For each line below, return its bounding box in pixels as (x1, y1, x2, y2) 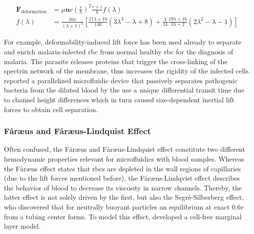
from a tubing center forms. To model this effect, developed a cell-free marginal (4, 211, 242, 221)
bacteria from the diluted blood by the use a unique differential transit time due (4, 85, 245, 95)
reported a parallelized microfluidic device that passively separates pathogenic (4, 75, 237, 85)
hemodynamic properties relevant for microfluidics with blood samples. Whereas (4, 154, 245, 164)
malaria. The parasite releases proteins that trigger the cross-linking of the (4, 56, 228, 66)
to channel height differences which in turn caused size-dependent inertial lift (4, 94, 235, 104)
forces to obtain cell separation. (4, 104, 98, 114)
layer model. (4, 221, 41, 231)
